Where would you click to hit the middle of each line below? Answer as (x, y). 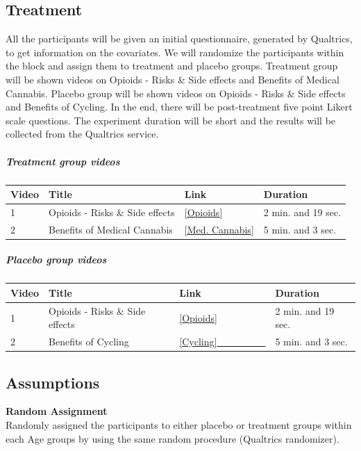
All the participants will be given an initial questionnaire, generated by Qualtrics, (179, 39)
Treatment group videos (63, 161)
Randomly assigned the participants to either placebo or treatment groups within (179, 425)
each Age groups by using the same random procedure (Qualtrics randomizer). (173, 438)
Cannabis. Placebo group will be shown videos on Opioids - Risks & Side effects (176, 93)
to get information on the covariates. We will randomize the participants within (175, 52)
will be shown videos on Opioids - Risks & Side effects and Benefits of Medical (173, 79)
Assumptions (53, 382)
